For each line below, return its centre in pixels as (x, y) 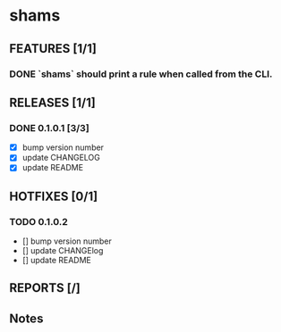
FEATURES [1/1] (53, 49)
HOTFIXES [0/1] (54, 196)
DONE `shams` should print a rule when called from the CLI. (141, 74)
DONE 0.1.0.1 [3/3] (49, 128)
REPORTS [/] (45, 288)
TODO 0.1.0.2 (39, 221)
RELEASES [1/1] (52, 102)
